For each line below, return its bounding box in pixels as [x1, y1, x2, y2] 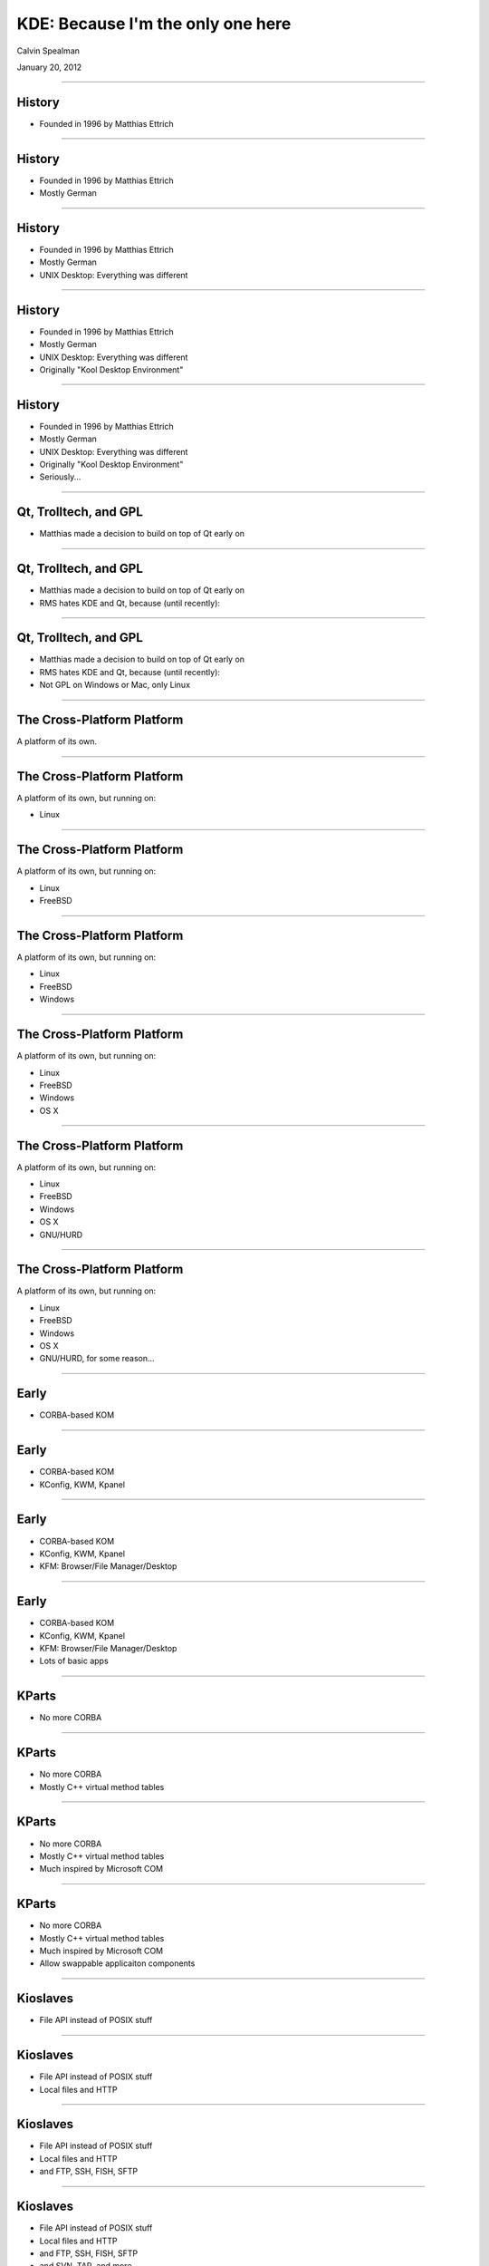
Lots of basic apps [39, 1655, 109, 1667]
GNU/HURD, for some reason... [39, 1353, 155, 1364]
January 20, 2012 [16, 62, 82, 73]
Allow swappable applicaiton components [39, 1958, 196, 1969]
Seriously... [39, 471, 81, 482]
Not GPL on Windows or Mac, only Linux [39, 680, 190, 691]
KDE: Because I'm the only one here [16, 14, 292, 34]
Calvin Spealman [16, 45, 81, 56]
